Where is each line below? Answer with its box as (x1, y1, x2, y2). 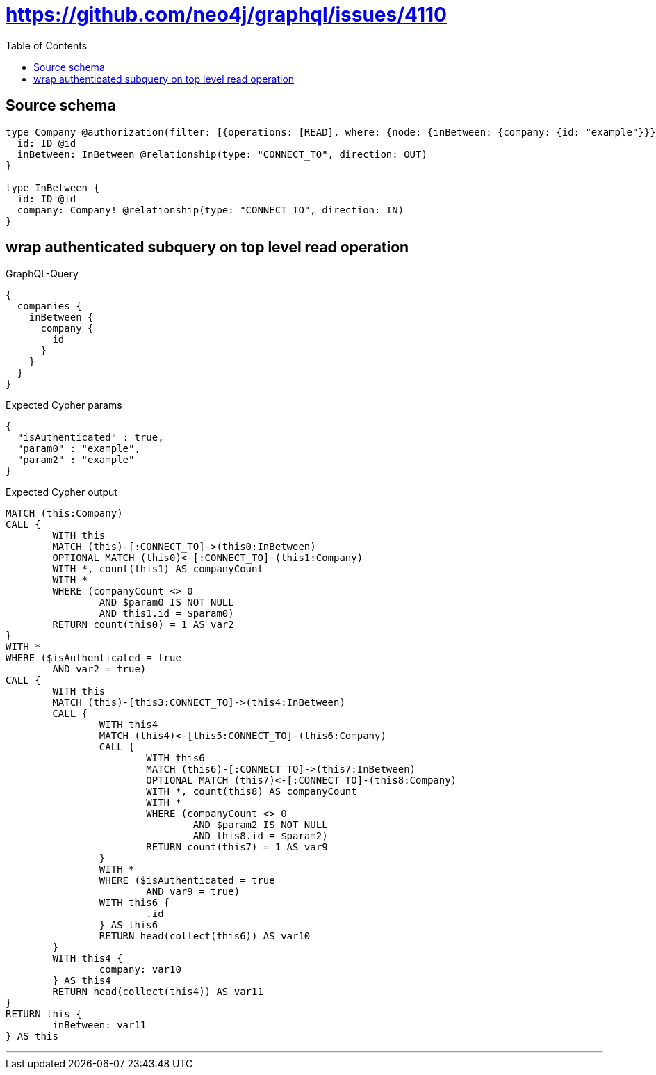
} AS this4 (52, 975, 111, 987)
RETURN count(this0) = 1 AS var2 (52, 619, 234, 631)
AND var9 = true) (146, 886, 240, 898)
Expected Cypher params (6, 399, 122, 412)
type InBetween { (6, 181, 99, 193)
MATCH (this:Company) (6, 508, 123, 519)
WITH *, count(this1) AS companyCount (52, 563, 263, 575)
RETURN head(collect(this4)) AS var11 (52, 986, 263, 998)
